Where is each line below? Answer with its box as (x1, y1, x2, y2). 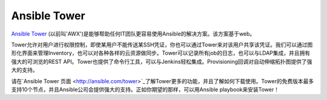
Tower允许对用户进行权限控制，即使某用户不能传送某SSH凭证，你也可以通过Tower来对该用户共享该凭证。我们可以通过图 (11, 41, 313, 48)
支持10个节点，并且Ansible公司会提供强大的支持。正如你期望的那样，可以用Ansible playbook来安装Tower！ (11, 86, 280, 93)
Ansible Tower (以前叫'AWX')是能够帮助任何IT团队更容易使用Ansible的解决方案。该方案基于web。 (11, 30, 256, 37)
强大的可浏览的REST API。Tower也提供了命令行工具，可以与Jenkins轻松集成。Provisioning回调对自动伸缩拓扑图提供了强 (11, 58, 312, 65)
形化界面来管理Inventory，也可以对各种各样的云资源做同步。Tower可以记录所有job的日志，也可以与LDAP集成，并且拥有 (11, 49, 311, 57)
